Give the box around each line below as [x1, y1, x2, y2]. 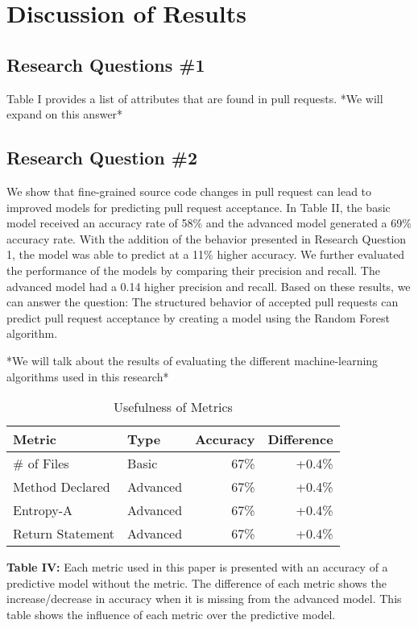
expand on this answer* [6, 106, 123, 123]
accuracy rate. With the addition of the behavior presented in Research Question [6, 230, 407, 247]
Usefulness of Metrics [113, 397, 233, 417]
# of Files [13, 454, 69, 473]
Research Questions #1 [6, 52, 205, 77]
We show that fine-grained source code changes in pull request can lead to [6, 182, 372, 199]
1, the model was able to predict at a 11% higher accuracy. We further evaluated [6, 246, 405, 263]
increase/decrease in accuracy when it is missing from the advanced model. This [6, 590, 402, 607]
